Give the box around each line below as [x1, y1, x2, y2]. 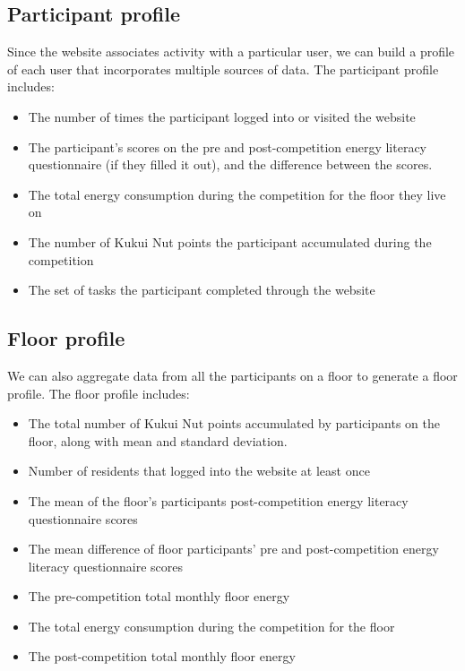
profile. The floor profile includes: [7, 383, 190, 402]
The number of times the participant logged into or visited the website [28, 107, 416, 125]
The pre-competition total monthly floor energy [28, 587, 290, 606]
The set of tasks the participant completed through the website [28, 280, 375, 299]
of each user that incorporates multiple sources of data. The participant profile [7, 59, 439, 78]
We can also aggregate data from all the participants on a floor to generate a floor [7, 366, 458, 384]
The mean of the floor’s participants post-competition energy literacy [28, 491, 409, 510]
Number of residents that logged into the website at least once [28, 461, 370, 480]
